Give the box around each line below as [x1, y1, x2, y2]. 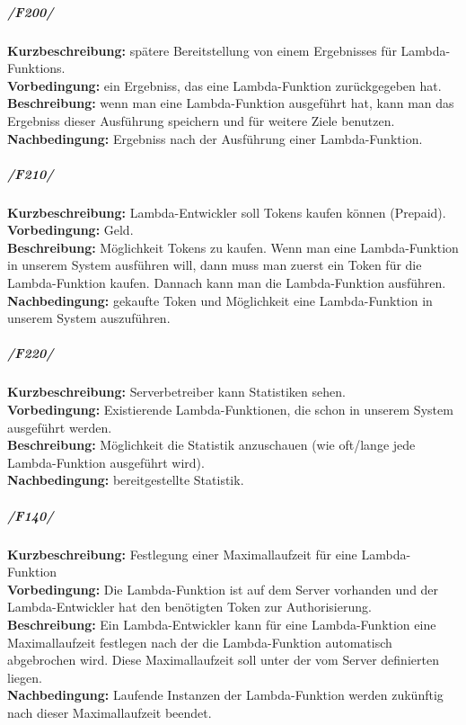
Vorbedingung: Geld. [7, 220, 134, 239]
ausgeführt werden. [7, 417, 112, 436]
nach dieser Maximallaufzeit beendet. [7, 703, 212, 721]
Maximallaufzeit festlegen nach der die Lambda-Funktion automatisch [7, 632, 392, 651]
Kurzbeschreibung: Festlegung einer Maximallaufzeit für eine [7, 544, 357, 563]
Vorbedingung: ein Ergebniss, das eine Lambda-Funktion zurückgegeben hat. [7, 76, 442, 94]
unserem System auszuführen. [7, 309, 171, 327]
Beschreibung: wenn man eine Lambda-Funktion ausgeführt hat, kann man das [7, 94, 454, 112]
